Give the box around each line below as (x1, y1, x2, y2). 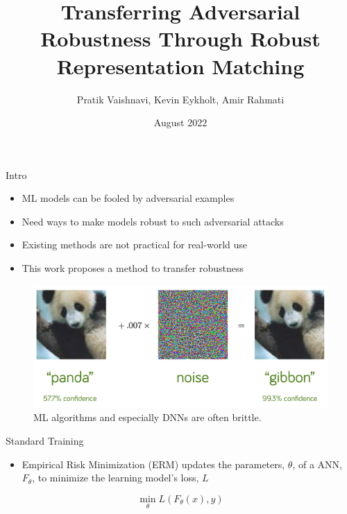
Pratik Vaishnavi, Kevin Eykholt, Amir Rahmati (76, 92, 285, 106)
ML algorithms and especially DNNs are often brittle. (33, 410, 262, 425)
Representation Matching (56, 51, 305, 80)
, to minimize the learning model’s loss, (32, 470, 199, 485)
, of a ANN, (292, 456, 342, 471)
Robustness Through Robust (40, 24, 321, 53)
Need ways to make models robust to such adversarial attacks (22, 214, 284, 228)
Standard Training (6, 434, 84, 448)
